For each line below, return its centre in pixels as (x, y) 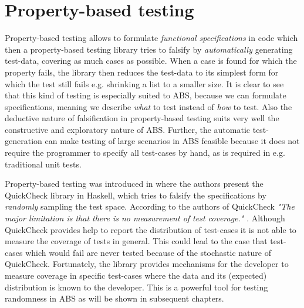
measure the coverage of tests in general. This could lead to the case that (136, 241)
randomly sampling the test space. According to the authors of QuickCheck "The (150, 206)
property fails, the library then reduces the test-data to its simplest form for (142, 72)
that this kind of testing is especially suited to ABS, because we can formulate (146, 95)
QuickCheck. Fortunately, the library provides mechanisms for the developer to (147, 264)
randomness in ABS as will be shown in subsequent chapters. (114, 298)
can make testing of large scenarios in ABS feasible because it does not (172, 141)
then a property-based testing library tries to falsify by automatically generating (149, 49)
